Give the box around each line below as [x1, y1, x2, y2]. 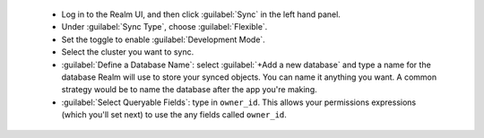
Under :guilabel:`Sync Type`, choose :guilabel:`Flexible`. [61, 22, 268, 32]
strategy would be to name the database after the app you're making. [61, 84, 317, 95]
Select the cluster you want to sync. [61, 47, 194, 57]
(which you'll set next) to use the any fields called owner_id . [61, 109, 287, 120]
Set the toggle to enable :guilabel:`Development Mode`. [61, 34, 266, 45]
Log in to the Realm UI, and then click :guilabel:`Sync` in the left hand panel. [61, 9, 341, 20]
